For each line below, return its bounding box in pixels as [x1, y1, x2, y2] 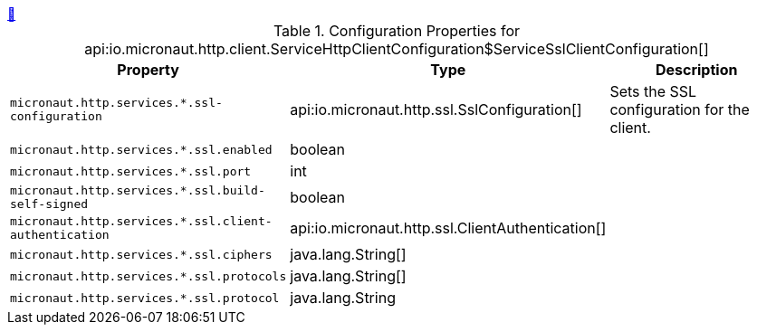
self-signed [10, 197, 89, 211]
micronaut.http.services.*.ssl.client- [10, 214, 273, 228]
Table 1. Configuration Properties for [273, 22, 521, 40]
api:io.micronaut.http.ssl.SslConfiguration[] [290, 100, 582, 119]
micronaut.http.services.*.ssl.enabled [10, 142, 273, 157]
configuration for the [609, 100, 750, 119]
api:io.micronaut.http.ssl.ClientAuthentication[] [290, 219, 607, 237]
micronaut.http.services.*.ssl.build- [10, 184, 265, 197]
